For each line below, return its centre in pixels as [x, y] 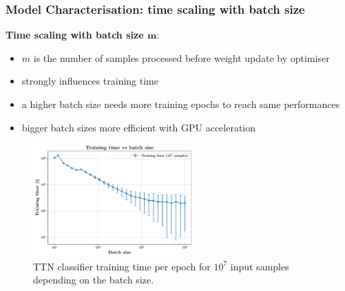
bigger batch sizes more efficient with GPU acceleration [139, 127]
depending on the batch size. [94, 280]
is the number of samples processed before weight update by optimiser [181, 57]
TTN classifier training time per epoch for [122, 266]
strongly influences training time [90, 81]
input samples [260, 266]
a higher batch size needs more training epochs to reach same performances [181, 104]
